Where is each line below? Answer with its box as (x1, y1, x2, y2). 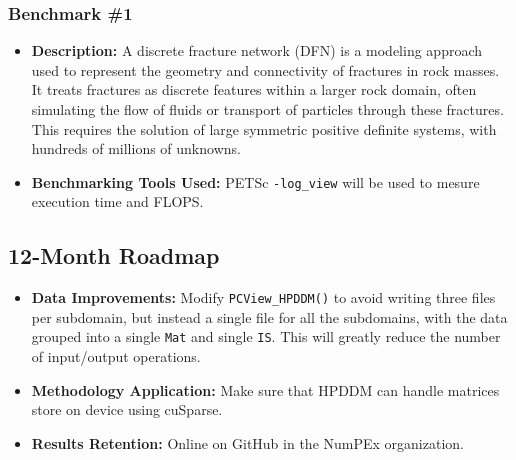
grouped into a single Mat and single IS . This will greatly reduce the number (31, 326, 501, 347)
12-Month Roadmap (8, 240, 220, 271)
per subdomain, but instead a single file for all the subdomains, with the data (31, 306, 508, 327)
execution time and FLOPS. (31, 191, 204, 212)
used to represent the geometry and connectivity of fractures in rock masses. (31, 59, 500, 80)
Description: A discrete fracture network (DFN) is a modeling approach (31, 40, 483, 61)
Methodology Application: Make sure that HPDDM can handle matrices (31, 379, 500, 400)
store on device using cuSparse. (31, 399, 223, 420)
